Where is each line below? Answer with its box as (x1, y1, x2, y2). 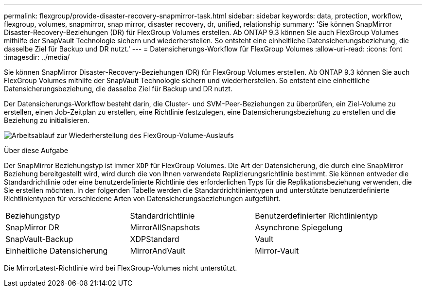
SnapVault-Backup (5, 234, 73, 244)
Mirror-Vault (255, 246, 299, 256)
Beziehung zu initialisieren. (4, 116, 89, 124)
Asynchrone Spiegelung (255, 223, 343, 232)
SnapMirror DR (5, 223, 59, 232)
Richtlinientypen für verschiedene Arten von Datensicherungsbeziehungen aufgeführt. (4, 194, 281, 203)
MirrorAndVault (130, 246, 186, 256)
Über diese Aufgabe (4, 146, 68, 154)
